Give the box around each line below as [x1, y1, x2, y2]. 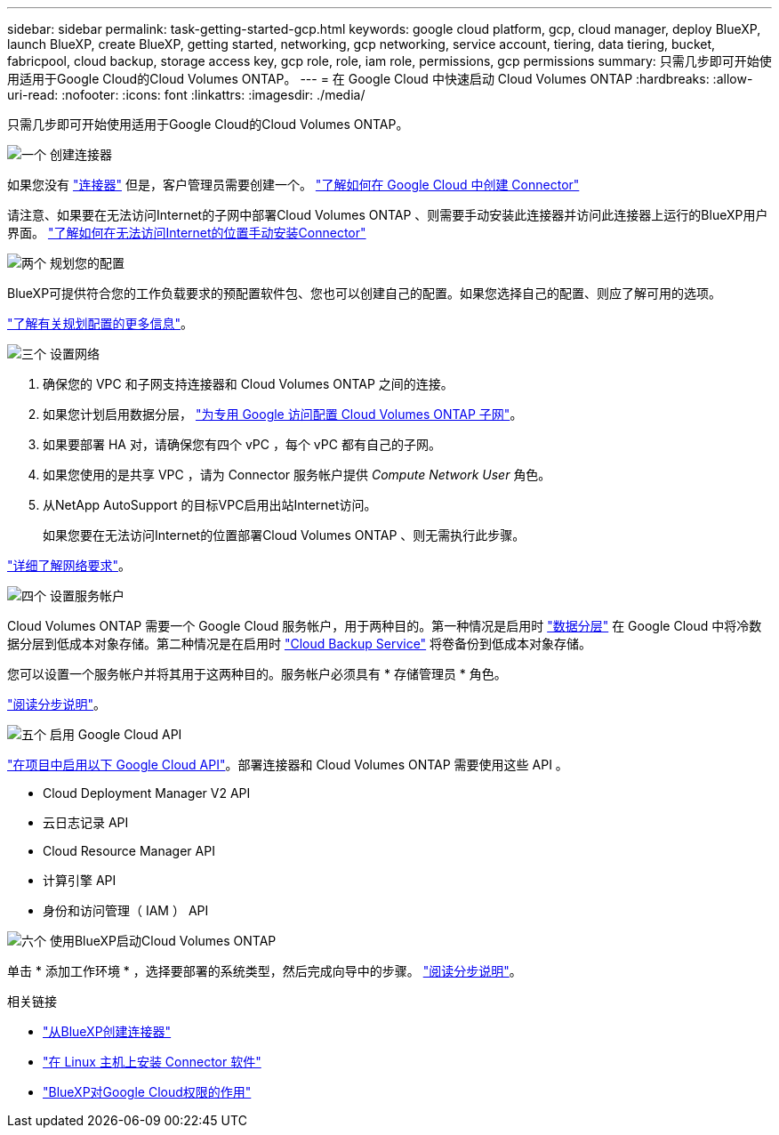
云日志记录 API [43, 815, 129, 830]
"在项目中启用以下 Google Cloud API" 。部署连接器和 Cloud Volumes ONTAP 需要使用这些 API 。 [7, 757, 568, 772]
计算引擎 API [43, 873, 116, 888]
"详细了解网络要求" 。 [7, 558, 132, 573]
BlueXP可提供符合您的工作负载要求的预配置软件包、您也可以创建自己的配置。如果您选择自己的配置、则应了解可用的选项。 [7, 286, 722, 301]
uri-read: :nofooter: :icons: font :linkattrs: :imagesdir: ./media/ [7, 87, 365, 102]
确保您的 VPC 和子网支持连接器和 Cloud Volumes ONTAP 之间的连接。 [43, 376, 454, 391]
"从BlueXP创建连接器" [43, 1024, 172, 1039]
